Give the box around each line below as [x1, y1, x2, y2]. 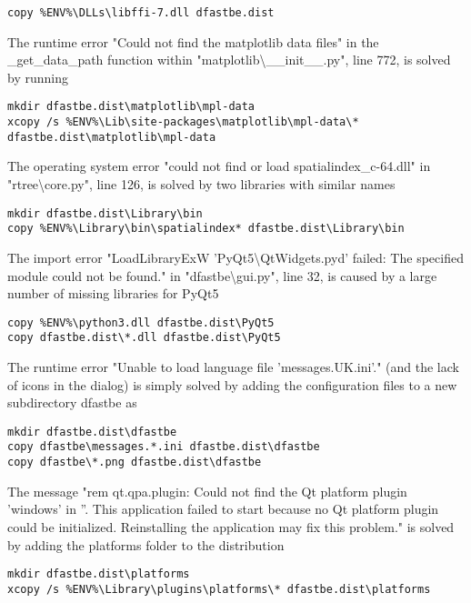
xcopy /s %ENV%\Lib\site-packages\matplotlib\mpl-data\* [7, 116, 359, 129]
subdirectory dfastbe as [7, 393, 137, 412]
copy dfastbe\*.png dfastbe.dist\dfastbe [7, 456, 262, 469]
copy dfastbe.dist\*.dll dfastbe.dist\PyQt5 [7, 331, 281, 345]
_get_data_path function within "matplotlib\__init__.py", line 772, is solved [7, 50, 451, 69]
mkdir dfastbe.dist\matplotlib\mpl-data [7, 100, 256, 114]
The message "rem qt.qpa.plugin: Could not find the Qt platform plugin [7, 481, 407, 500]
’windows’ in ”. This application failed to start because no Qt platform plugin [7, 499, 439, 518]
